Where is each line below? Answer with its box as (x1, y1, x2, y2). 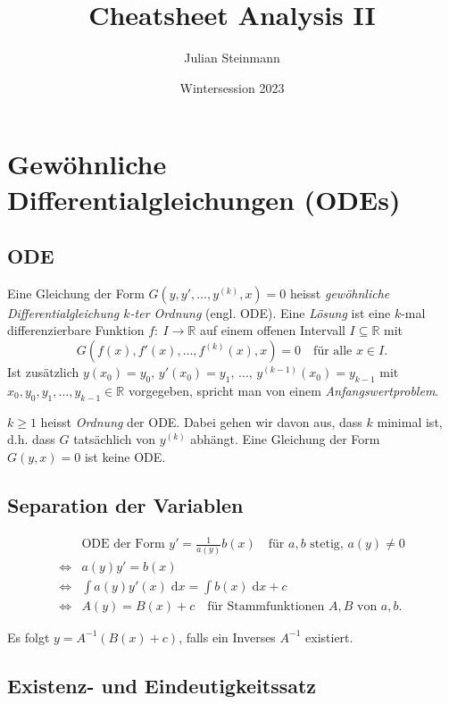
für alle (313, 345, 353, 358)
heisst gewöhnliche (289, 283, 390, 302)
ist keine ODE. (84, 447, 166, 465)
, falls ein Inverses (179, 627, 276, 646)
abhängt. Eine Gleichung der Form (190, 430, 380, 448)
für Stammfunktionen (207, 599, 325, 613)
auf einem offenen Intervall (199, 321, 345, 339)
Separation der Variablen (7, 490, 244, 518)
